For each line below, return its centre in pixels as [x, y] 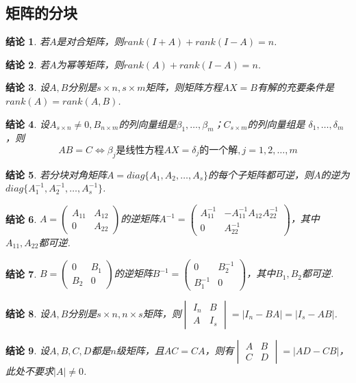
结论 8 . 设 [27, 313]
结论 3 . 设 [27, 87]
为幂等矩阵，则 [90, 64]
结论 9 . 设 [27, 350]
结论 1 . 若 [27, 41]
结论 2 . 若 [27, 64]
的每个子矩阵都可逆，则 [261, 174]
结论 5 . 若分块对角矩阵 [56, 174]
